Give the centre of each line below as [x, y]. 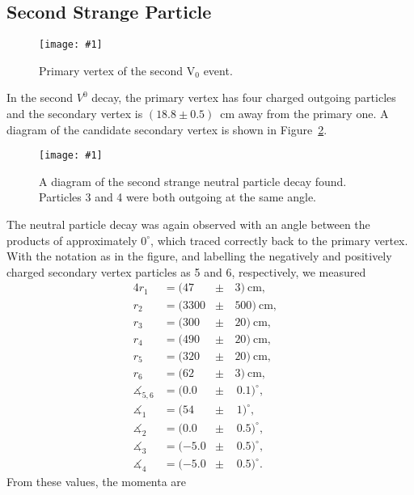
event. [218, 70]
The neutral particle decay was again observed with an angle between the [188, 224]
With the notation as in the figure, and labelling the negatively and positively [199, 256]
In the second [40, 97]
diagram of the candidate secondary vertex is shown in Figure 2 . [167, 129]
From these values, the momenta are [97, 482]
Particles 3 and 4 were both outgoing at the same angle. [178, 197]
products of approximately [72, 240]
